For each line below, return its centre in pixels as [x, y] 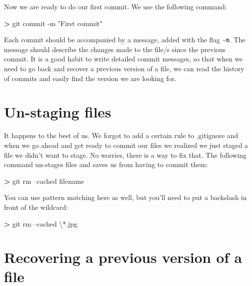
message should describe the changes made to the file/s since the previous [115, 49]
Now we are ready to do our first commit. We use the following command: [115, 6]
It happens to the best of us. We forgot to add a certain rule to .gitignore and [121, 135]
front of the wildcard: [36, 207]
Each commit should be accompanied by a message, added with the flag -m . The [125, 40]
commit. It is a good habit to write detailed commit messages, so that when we [123, 59]
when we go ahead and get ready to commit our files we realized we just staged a [126, 145]
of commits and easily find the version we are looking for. [90, 78]
